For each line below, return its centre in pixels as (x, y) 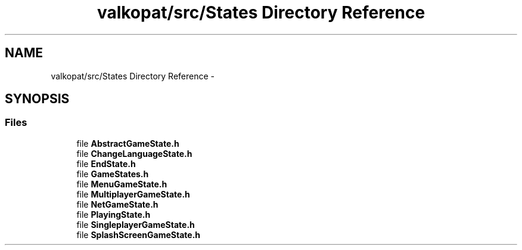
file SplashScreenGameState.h (139, 234)
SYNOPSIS (37, 99)
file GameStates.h (113, 174)
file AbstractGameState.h (128, 143)
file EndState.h (106, 163)
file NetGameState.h (117, 204)
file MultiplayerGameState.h (133, 194)
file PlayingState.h (114, 214)
